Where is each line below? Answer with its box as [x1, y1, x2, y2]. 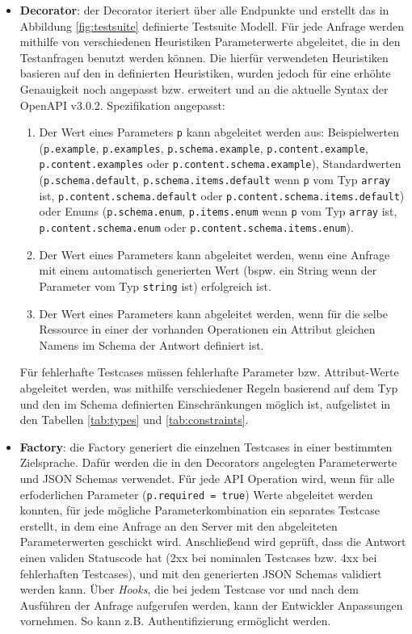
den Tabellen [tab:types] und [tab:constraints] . [19, 411, 249, 428]
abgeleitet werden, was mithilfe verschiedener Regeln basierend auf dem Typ [19, 379, 398, 396]
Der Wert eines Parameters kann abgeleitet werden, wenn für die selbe [39, 304, 388, 321]
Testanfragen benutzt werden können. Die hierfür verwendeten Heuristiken [19, 48, 389, 65]
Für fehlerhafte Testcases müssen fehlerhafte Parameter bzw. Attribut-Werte [19, 363, 399, 380]
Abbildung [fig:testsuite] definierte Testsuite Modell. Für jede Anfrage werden [19, 17, 405, 34]
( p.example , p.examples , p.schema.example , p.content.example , [39, 139, 368, 156]
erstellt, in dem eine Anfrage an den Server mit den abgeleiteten [19, 517, 338, 534]
